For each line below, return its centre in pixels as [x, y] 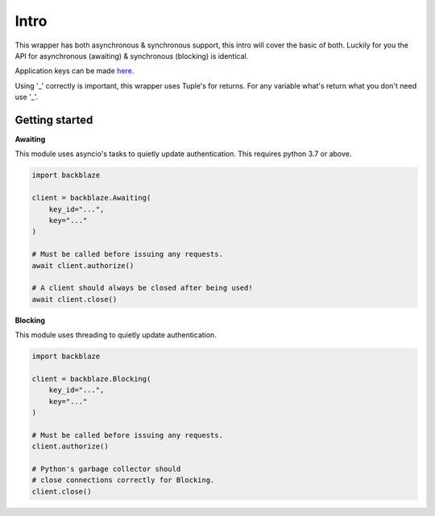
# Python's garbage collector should [106, 469]
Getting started [54, 120]
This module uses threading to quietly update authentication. [116, 335]
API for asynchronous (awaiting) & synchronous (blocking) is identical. [132, 56]
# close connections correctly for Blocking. [123, 480]
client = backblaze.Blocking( [91, 379]
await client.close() [75, 299]
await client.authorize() [83, 265]
